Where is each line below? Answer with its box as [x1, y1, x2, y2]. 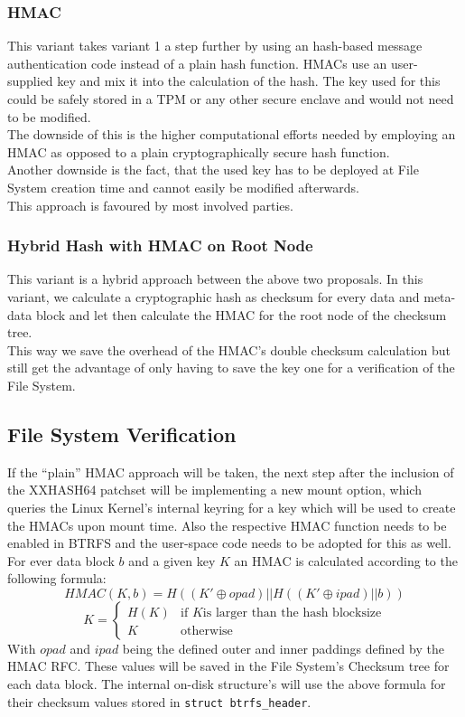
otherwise [181, 624, 233, 637]
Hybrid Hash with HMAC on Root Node [7, 234, 313, 257]
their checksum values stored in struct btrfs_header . [7, 692, 312, 711]
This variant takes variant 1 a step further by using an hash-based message [7, 36, 423, 55]
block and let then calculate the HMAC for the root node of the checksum [35, 305, 447, 324]
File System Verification [7, 420, 237, 448]
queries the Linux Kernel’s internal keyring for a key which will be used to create [7, 497, 456, 516]
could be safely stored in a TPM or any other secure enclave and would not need [7, 90, 454, 108]
